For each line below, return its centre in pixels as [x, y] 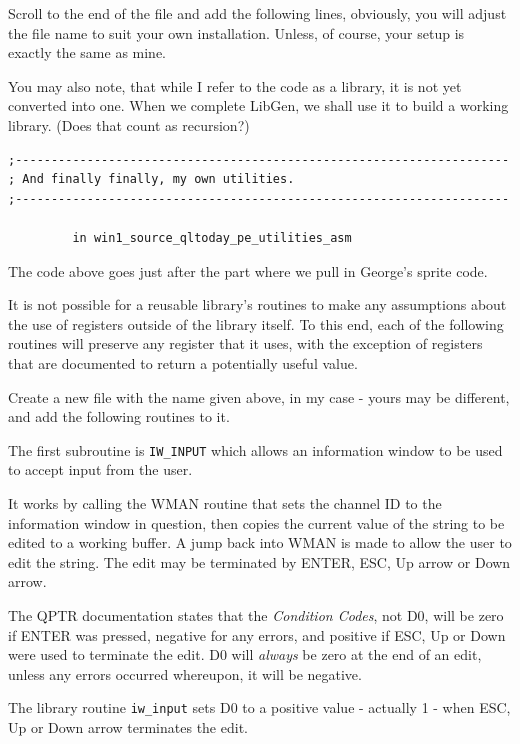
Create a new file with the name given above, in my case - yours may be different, [259, 396]
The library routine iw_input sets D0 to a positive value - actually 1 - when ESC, [259, 707]
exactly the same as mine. [87, 52]
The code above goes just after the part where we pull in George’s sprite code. [248, 270]
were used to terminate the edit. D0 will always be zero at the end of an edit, [245, 654]
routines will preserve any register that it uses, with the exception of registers [245, 343]
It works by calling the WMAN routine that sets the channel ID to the [225, 502]
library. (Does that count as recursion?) [129, 124]
